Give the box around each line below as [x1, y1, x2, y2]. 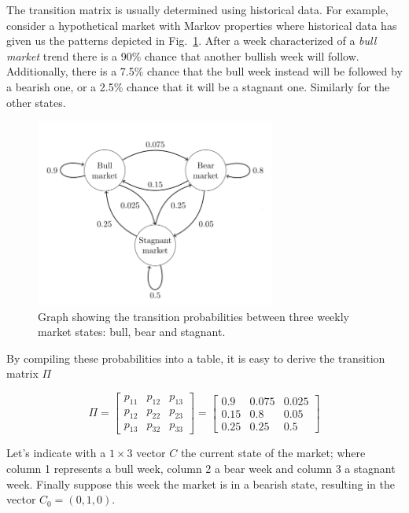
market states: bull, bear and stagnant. [38, 323, 226, 340]
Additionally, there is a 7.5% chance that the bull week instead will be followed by [6, 63, 403, 79]
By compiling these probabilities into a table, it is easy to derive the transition [6, 349, 385, 366]
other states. [6, 94, 66, 110]
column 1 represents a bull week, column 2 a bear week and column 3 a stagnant [6, 460, 396, 477]
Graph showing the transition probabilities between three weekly [38, 308, 350, 324]
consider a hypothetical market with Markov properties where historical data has [6, 17, 397, 33]
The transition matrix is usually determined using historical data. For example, [6, 2, 389, 17]
